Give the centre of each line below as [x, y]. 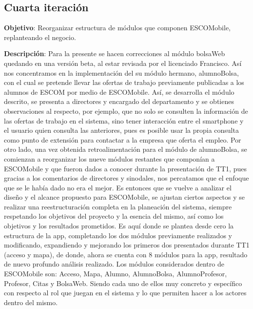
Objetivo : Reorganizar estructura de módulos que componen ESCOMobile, [117, 28]
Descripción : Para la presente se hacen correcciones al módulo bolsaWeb [115, 53]
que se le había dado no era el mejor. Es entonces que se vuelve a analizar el [118, 187]
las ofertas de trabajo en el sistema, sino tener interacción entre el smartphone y [124, 120]
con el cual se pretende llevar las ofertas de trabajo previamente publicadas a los [124, 82]
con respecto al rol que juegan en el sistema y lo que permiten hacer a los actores [125, 293]
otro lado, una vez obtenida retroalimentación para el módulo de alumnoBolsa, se [126, 149]
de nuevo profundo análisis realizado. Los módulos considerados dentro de [114, 264]
